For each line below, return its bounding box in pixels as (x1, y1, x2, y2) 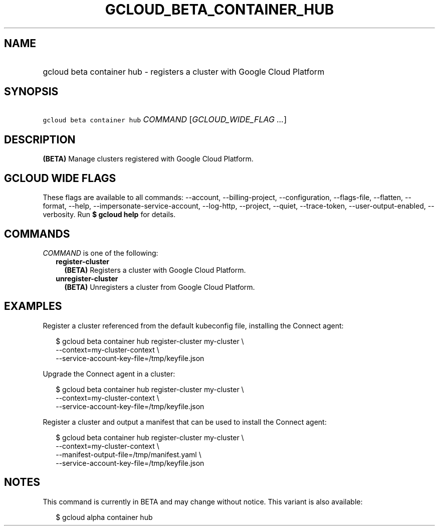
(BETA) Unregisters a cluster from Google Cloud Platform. (64, 282, 255, 291)
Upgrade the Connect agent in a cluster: (43, 369, 175, 378)
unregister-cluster (56, 274, 118, 283)
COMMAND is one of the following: (43, 248, 158, 257)
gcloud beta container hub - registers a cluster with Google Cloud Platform (43, 66, 325, 77)
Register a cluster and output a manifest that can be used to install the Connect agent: (43, 417, 327, 426)
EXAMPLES (4, 300, 62, 313)
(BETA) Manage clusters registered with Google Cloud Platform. (43, 154, 254, 163)
